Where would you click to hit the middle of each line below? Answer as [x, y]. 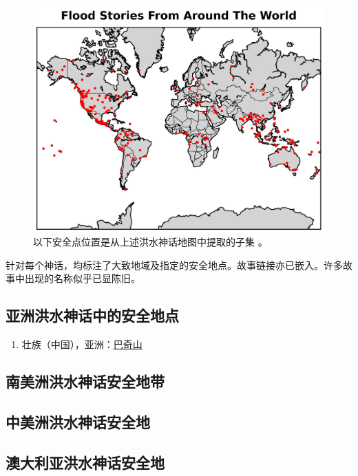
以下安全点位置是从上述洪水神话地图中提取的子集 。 [150, 242]
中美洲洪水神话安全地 [78, 421]
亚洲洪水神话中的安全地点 [92, 315]
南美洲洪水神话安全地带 [85, 381]
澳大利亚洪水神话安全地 [85, 462]
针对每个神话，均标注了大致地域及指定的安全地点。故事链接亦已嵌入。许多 [174, 264]
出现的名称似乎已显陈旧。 [82, 278]
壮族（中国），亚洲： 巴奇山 [82, 344]
